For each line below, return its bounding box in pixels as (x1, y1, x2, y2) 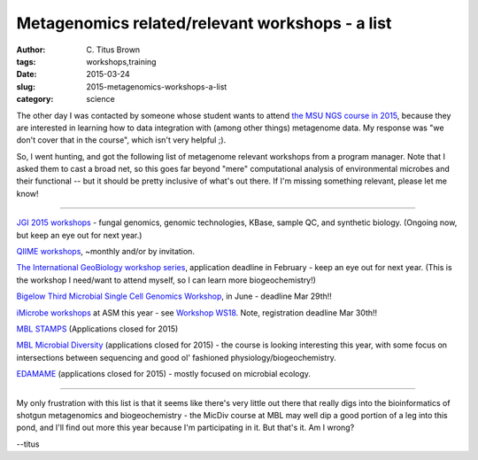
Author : (16, 44, 46, 55)
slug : (16, 81, 35, 92)
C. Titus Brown (86, 44, 141, 55)
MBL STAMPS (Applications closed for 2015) (16, 324, 179, 334)
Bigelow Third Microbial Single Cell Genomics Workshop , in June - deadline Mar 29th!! (16, 291, 332, 301)
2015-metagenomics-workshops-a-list (86, 81, 227, 92)
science (86, 94, 115, 105)
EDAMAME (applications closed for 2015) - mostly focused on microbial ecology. (16, 369, 312, 379)
